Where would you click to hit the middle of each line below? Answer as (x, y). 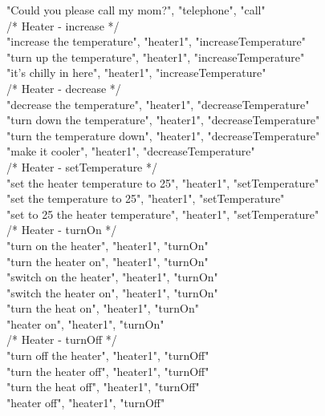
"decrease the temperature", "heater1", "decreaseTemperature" (158, 104)
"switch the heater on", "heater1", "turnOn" (112, 292)
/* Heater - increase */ (63, 25)
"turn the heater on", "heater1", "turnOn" (108, 261)
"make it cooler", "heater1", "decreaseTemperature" (131, 151)
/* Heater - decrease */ (64, 88)
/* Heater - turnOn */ (62, 230)
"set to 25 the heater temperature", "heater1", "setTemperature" (163, 214)
